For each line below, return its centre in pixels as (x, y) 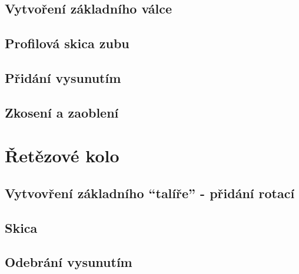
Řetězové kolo (62, 156)
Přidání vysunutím (63, 77)
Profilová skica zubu (67, 43)
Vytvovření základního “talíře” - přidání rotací (150, 193)
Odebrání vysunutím (69, 262)
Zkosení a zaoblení (62, 112)
